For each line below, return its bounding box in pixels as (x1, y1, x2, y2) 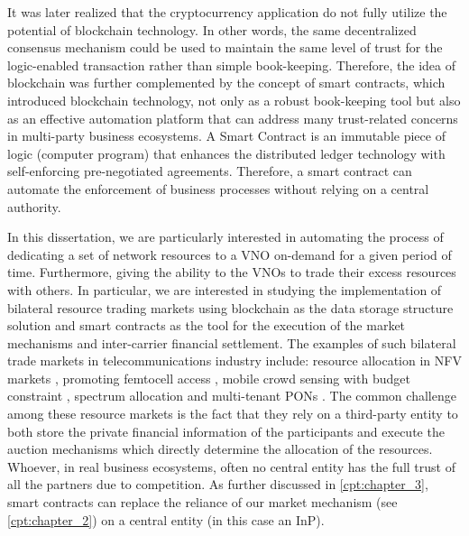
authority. (7, 197, 61, 216)
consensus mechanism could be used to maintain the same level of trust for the (7, 38, 443, 57)
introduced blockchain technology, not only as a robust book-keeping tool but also (7, 90, 461, 109)
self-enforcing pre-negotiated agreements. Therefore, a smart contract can (7, 162, 412, 180)
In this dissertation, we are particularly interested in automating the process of (7, 227, 444, 246)
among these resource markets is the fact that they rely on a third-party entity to (7, 404, 458, 423)
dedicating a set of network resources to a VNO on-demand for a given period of (7, 245, 452, 263)
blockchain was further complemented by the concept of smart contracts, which (7, 73, 446, 92)
